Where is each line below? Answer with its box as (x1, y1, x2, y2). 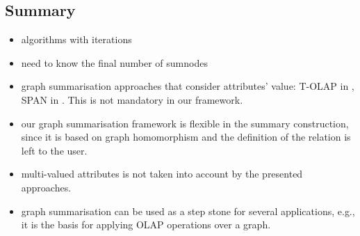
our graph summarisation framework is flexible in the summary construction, (21, 116, 349, 130)
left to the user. (21, 143, 88, 157)
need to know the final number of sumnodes (21, 55, 208, 70)
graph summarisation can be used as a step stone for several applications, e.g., (21, 203, 355, 218)
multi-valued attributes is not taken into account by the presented (21, 166, 303, 181)
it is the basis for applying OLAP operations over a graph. (21, 217, 271, 232)
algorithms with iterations (21, 32, 132, 47)
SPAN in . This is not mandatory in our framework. (21, 92, 243, 107)
